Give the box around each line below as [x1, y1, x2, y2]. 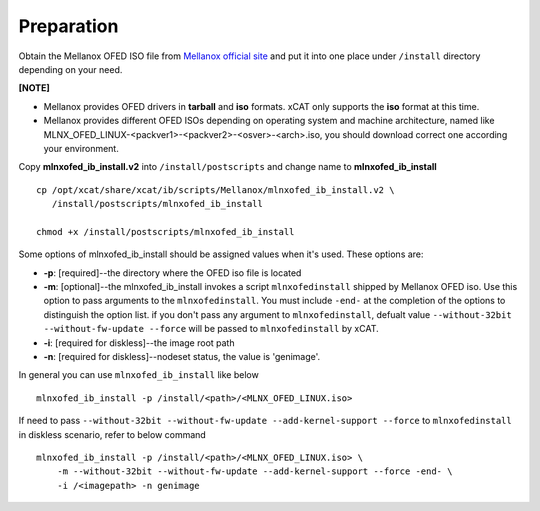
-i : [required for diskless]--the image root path [43, 336, 235, 349]
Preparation [18, 15, 119, 37]
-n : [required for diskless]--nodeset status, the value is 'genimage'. [43, 350, 321, 362]
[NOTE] [18, 82, 50, 94]
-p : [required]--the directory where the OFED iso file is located [43, 266, 302, 279]
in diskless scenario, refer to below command [18, 428, 207, 440]
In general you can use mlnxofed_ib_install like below [18, 369, 259, 381]
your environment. [43, 142, 119, 154]
